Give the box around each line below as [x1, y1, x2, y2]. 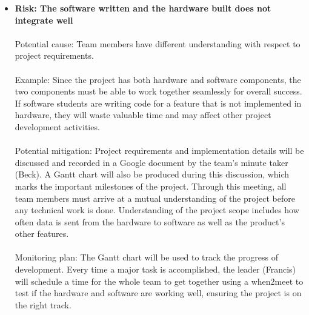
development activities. [15, 120, 100, 133]
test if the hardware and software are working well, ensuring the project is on [15, 287, 302, 299]
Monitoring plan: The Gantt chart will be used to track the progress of [15, 251, 278, 264]
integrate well [15, 13, 73, 26]
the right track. [15, 298, 71, 311]
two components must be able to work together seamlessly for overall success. [15, 85, 302, 98]
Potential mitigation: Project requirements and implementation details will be [15, 144, 304, 157]
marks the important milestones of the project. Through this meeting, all [15, 179, 287, 192]
